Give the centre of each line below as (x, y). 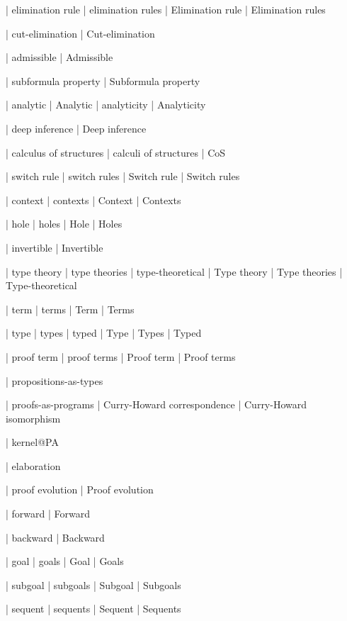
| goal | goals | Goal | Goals (65, 561)
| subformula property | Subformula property (103, 80)
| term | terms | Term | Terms (70, 309)
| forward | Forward (48, 514)
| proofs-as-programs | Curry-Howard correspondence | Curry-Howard (157, 404)
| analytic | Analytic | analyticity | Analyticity (106, 105)
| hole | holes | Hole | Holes (64, 224)
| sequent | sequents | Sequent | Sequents (93, 609)
